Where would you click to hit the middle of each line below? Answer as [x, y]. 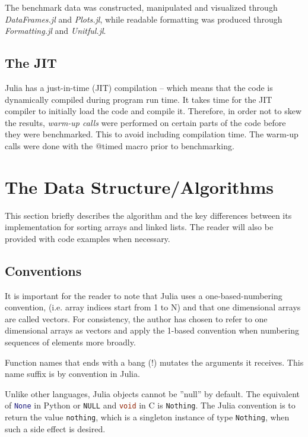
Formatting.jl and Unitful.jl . [55, 31]
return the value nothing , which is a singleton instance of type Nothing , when [147, 417]
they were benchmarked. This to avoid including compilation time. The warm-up [152, 134]
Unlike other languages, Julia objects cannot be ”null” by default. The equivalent [153, 393]
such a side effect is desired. [55, 428]
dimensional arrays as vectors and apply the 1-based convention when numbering [152, 330]
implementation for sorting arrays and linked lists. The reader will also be [139, 227]
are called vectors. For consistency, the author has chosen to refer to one [136, 318]
